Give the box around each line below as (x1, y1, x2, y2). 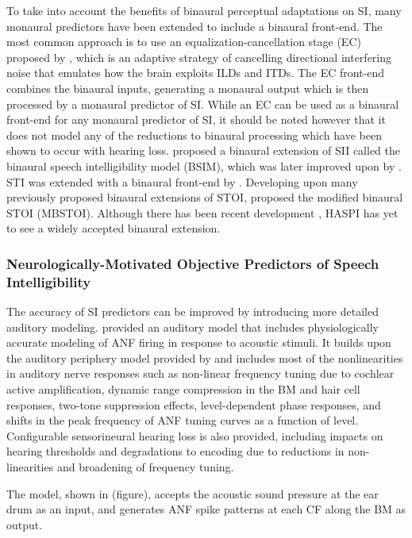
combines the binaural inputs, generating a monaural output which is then (6, 79, 369, 96)
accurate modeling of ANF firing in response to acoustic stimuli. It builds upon (6, 334, 391, 351)
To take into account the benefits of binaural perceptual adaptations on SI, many (6, 2, 402, 18)
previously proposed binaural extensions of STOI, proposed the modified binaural (6, 189, 403, 206)
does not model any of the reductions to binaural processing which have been (6, 126, 382, 143)
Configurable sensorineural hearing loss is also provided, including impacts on (6, 427, 383, 444)
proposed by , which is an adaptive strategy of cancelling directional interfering (6, 48, 392, 65)
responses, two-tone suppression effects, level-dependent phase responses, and (6, 396, 381, 413)
